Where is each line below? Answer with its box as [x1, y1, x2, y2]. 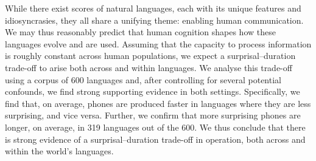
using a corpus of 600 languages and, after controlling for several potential [5, 73, 281, 86]
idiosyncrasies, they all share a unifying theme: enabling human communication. [5, 13, 304, 26]
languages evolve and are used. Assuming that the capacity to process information [5, 37, 312, 50]
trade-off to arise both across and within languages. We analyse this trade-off [5, 61, 292, 74]
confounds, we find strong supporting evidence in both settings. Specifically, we [5, 85, 300, 98]
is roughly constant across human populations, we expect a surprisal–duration [5, 49, 296, 62]
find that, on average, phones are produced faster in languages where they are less [5, 97, 311, 109]
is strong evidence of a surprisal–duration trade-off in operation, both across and [5, 132, 306, 145]
